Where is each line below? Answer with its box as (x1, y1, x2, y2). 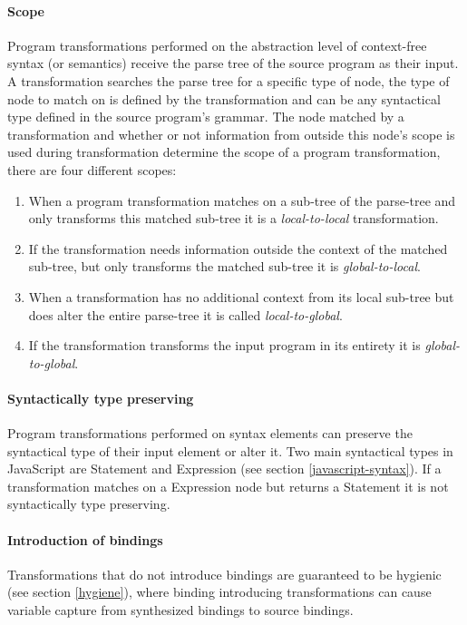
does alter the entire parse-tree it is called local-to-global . (28, 305, 343, 324)
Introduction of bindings (7, 530, 163, 549)
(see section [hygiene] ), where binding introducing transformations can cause (7, 582, 432, 601)
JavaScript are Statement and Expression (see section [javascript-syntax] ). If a (7, 459, 442, 478)
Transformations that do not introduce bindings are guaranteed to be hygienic (7, 564, 442, 583)
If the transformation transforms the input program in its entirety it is (28, 336, 421, 355)
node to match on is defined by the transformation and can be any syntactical (7, 89, 441, 108)
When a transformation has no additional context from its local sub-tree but (28, 287, 454, 306)
